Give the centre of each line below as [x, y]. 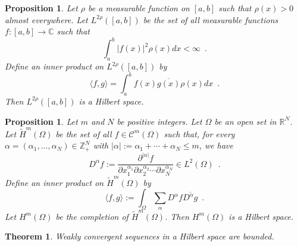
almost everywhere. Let [46, 19]
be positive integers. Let [159, 121]
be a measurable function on [139, 8]
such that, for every [199, 133]
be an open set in [245, 121]
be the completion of [92, 216]
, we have [216, 145]
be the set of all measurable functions [211, 19]
